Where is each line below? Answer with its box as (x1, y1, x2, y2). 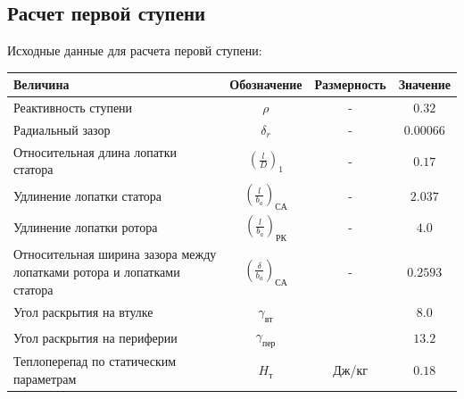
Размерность (314, 75, 386, 94)
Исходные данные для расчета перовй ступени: (7, 41, 262, 60)
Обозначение (229, 75, 302, 94)
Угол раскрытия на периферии (13, 328, 178, 346)
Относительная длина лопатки (13, 142, 177, 161)
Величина (13, 75, 70, 94)
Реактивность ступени (13, 98, 133, 117)
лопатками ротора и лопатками (13, 262, 180, 280)
